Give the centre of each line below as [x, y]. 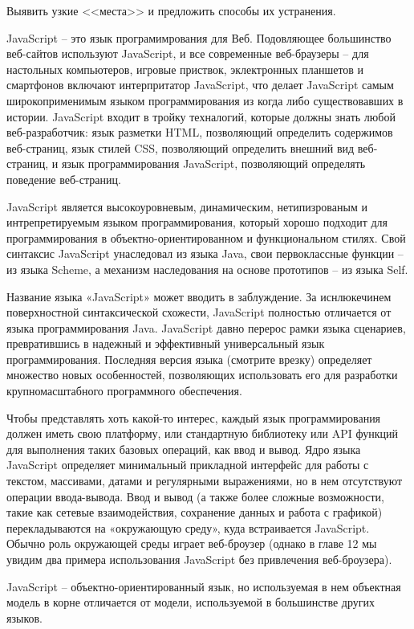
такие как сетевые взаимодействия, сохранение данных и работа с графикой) [195, 512]
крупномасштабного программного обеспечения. [124, 391]
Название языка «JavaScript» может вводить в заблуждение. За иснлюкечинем [199, 296]
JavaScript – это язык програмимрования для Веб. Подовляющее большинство [199, 37]
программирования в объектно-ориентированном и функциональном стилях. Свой [206, 237]
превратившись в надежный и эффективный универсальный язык [166, 343]
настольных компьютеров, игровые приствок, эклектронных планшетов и [185, 69]
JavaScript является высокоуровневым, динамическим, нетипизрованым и [187, 206]
